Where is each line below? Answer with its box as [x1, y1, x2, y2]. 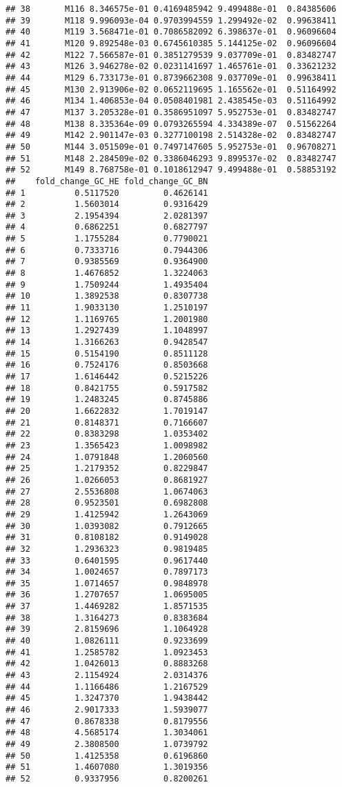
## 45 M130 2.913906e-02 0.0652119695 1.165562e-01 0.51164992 [6, 84, 336, 94]
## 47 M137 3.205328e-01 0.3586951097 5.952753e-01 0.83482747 [6, 107, 336, 117]
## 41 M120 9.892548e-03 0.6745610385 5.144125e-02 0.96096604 [6, 38, 336, 48]
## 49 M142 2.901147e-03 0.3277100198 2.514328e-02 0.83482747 [6, 130, 336, 141]
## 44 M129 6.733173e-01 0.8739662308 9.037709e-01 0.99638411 [6, 72, 336, 83]
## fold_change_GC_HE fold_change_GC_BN [6, 176, 208, 186]
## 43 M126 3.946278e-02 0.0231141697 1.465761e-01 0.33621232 [6, 61, 336, 72]
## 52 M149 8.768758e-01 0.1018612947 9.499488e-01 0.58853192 [6, 165, 336, 175]
